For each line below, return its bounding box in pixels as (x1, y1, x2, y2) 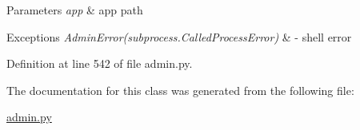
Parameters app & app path (6, 2, 143, 18)
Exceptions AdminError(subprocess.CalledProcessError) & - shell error (6, 28, 352, 45)
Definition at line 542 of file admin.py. (6, 55, 193, 72)
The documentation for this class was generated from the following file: (6, 81, 354, 98)
